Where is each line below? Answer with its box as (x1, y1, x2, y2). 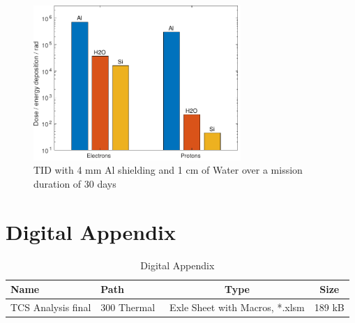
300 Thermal (100, 300, 156, 315)
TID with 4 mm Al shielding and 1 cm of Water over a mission (33, 163, 303, 177)
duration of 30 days (33, 176, 116, 190)
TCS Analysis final (10, 300, 91, 315)
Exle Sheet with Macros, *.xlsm (169, 300, 305, 315)
